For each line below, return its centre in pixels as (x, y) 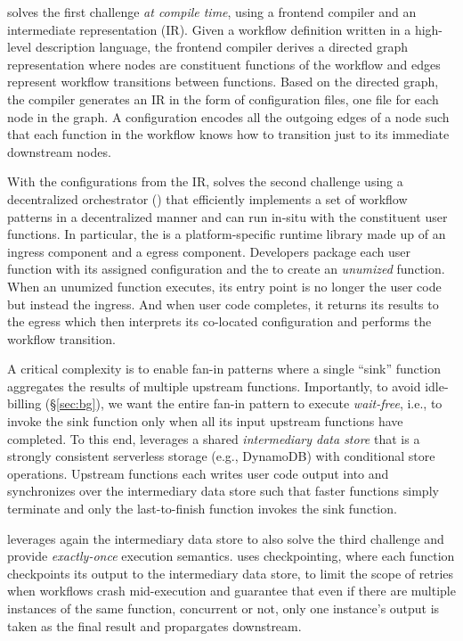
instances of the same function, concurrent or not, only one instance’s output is (223, 608)
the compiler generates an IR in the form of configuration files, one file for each (223, 99)
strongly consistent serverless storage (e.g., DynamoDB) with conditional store (221, 456)
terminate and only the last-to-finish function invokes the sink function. (202, 509)
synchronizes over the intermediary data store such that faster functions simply (223, 491)
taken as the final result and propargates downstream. (154, 625)
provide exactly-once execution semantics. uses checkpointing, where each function (231, 556)
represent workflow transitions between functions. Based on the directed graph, (223, 82)
